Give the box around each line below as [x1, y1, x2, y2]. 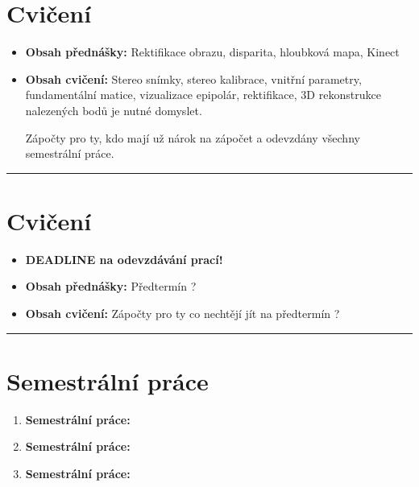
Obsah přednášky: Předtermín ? [25, 278, 197, 295]
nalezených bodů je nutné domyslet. [25, 101, 202, 118]
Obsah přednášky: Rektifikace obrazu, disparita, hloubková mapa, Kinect [25, 43, 400, 60]
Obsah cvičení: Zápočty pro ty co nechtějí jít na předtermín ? [25, 305, 340, 321]
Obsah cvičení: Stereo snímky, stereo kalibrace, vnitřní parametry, [25, 70, 362, 87]
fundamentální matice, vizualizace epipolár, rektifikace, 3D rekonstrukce [25, 86, 381, 103]
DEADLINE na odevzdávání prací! [25, 250, 223, 267]
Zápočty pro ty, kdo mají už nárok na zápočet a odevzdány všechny [25, 129, 360, 146]
